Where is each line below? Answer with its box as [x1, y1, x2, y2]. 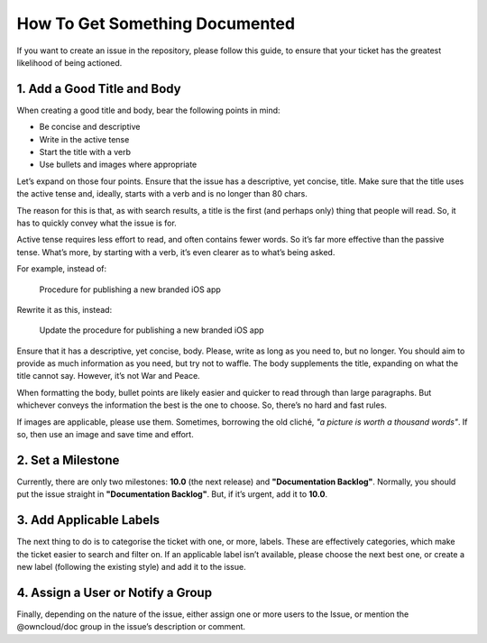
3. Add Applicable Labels [16, 512, 161, 528]
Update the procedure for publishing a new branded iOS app [39, 325, 265, 335]
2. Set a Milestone [16, 452, 120, 468]
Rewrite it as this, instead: [16, 304, 113, 315]
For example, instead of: [16, 263, 107, 274]
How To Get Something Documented [16, 14, 296, 33]
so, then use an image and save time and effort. [16, 429, 194, 440]
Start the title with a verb [39, 147, 131, 158]
